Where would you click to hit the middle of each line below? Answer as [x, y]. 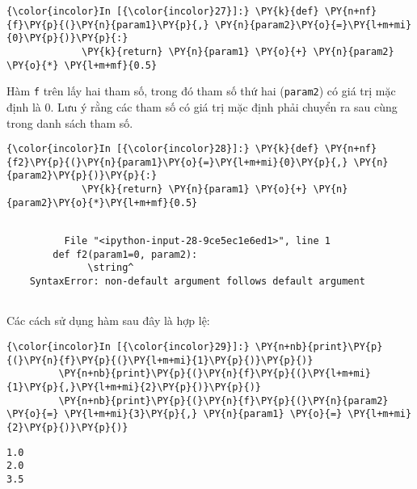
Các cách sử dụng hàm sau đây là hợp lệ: [108, 320]
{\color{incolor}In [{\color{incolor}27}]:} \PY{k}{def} [163, 11]
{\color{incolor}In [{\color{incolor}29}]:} [128, 346]
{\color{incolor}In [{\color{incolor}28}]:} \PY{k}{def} [163, 149]
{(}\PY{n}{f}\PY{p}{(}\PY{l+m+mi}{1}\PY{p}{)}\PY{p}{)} [160, 360]
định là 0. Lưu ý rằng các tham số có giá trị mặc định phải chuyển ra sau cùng [202, 106]
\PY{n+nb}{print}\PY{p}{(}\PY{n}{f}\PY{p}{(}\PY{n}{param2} [223, 400]
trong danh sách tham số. [70, 122]
